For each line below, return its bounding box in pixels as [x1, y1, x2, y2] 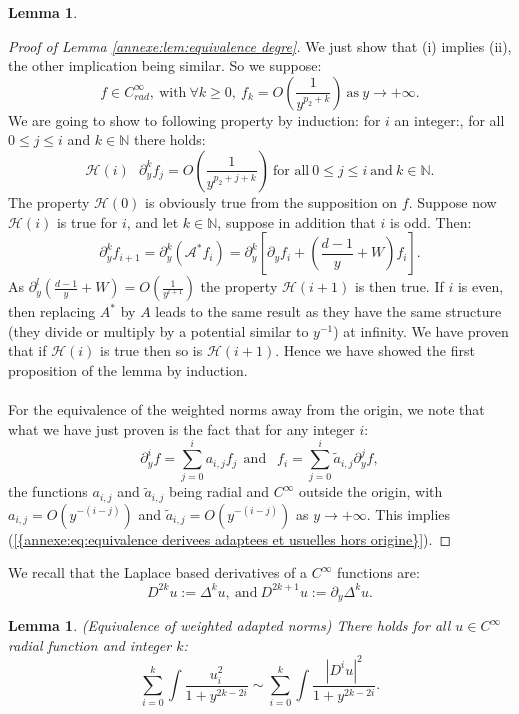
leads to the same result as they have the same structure [155, 301, 502, 322]
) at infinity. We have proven [333, 320, 509, 341]
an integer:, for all [394, 109, 505, 130]
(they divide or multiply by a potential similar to [8, 320, 309, 341]
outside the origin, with [299, 481, 443, 502]
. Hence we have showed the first [275, 340, 475, 361]
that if [8, 340, 47, 361]
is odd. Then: [389, 211, 472, 232]
